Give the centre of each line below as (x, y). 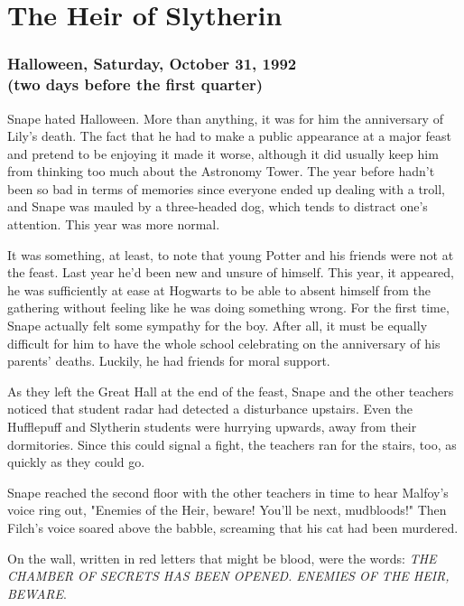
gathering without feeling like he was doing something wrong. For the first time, (228, 308)
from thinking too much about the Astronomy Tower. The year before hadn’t (221, 171)
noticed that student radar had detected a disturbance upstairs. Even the (210, 409)
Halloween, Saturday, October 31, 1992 (152, 64)
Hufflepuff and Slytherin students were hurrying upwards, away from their (212, 427)
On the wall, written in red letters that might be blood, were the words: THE (222, 558)
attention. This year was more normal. (114, 224)
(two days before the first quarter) (135, 84)
